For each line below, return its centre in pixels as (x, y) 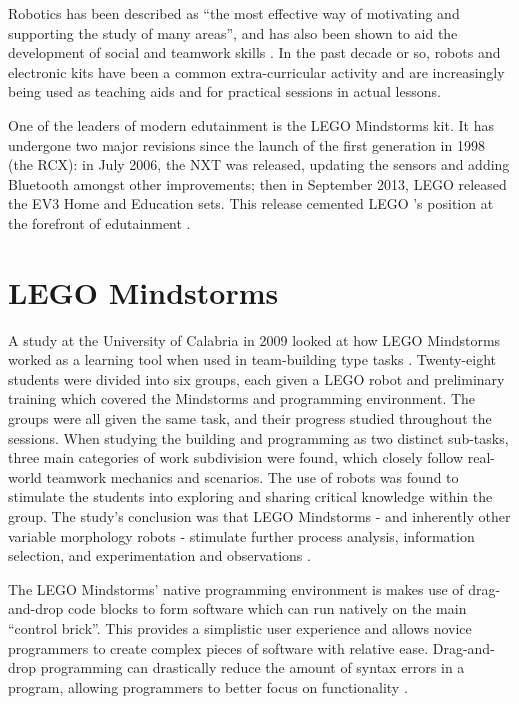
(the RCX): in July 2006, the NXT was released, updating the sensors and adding (259, 164)
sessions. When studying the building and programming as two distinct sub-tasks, (258, 437)
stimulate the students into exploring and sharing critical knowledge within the (250, 496)
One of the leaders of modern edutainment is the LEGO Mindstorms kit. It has (251, 124)
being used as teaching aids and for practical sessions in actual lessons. (224, 91)
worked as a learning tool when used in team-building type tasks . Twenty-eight (252, 359)
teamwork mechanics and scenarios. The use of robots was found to (252, 476)
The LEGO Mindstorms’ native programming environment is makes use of (236, 588)
